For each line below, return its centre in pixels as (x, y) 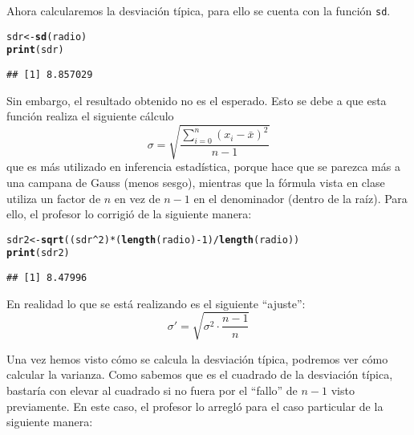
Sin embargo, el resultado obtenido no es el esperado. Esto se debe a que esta (197, 100)
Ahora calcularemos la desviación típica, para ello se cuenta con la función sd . (199, 10)
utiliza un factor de (54, 198)
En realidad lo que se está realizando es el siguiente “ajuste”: (156, 303)
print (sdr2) (38, 253)
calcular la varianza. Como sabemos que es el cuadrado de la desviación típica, (200, 374)
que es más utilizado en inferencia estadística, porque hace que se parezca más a (203, 167)
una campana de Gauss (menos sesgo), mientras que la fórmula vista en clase (196, 182)
